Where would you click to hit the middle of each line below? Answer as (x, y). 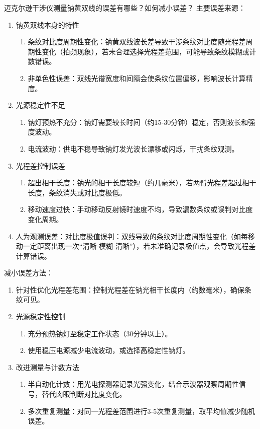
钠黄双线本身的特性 (47, 24)
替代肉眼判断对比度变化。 (84, 394)
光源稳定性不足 (40, 105)
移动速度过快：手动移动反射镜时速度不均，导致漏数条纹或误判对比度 (140, 209)
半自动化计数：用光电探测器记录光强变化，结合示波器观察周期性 (133, 384)
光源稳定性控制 (40, 316)
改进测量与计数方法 (47, 367)
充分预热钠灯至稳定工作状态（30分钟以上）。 (100, 333)
